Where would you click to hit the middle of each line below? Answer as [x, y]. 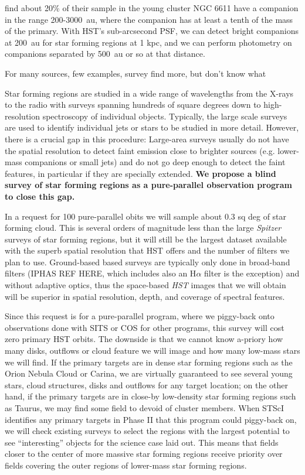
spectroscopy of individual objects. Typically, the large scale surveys [165, 116]
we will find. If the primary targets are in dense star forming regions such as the [149, 362]
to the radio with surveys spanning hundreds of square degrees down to [133, 105]
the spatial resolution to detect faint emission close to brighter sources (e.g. [140, 150]
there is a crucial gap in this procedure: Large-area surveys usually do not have [147, 139]
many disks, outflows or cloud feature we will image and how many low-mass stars [152, 351]
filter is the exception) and [252, 273]
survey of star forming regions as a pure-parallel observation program [148, 185]
